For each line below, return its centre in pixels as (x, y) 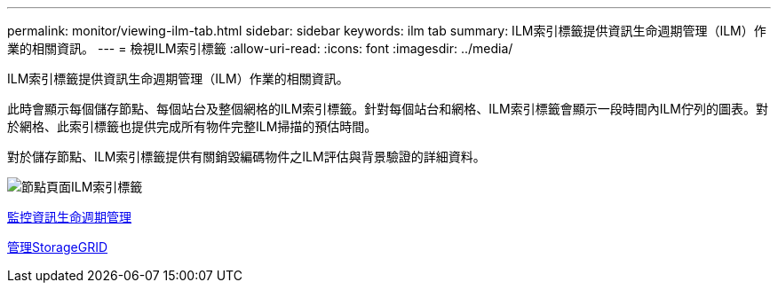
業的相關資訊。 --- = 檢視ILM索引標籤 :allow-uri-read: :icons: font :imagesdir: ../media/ (260, 48)
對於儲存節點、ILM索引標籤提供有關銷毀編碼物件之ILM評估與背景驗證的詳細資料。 (246, 157)
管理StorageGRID (58, 247)
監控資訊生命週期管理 (69, 217)
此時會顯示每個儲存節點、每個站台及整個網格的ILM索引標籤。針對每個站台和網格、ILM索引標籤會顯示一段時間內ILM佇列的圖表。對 (388, 109)
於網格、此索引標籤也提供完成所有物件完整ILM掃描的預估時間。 (192, 126)
